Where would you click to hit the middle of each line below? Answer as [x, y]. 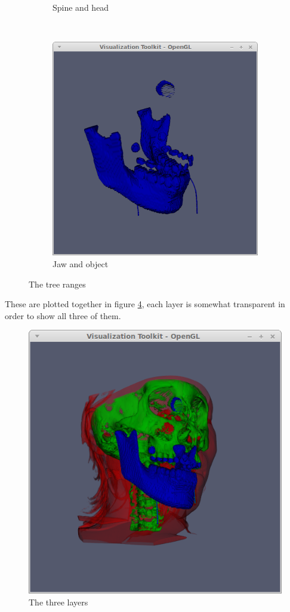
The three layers [58, 602]
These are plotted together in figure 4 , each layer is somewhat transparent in [145, 304]
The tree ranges [57, 284]
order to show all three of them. [63, 315]
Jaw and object [81, 264]
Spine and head [81, 7]
